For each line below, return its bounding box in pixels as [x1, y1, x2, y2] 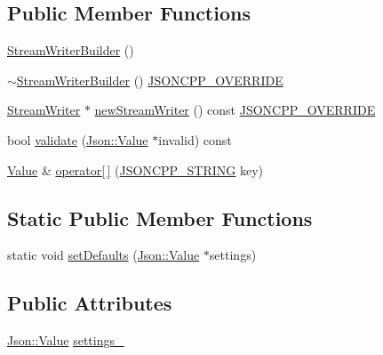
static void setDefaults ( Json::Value [7, 246, 200, 264]
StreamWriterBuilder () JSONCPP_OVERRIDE [16, 70, 283, 89]
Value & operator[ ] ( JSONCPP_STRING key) [7, 160, 264, 179]
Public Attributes [7, 289, 172, 317]
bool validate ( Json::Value [7, 130, 148, 149]
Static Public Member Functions [7, 204, 313, 231]
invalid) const [158, 130, 232, 149]
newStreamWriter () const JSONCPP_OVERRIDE [94, 101, 376, 119]
